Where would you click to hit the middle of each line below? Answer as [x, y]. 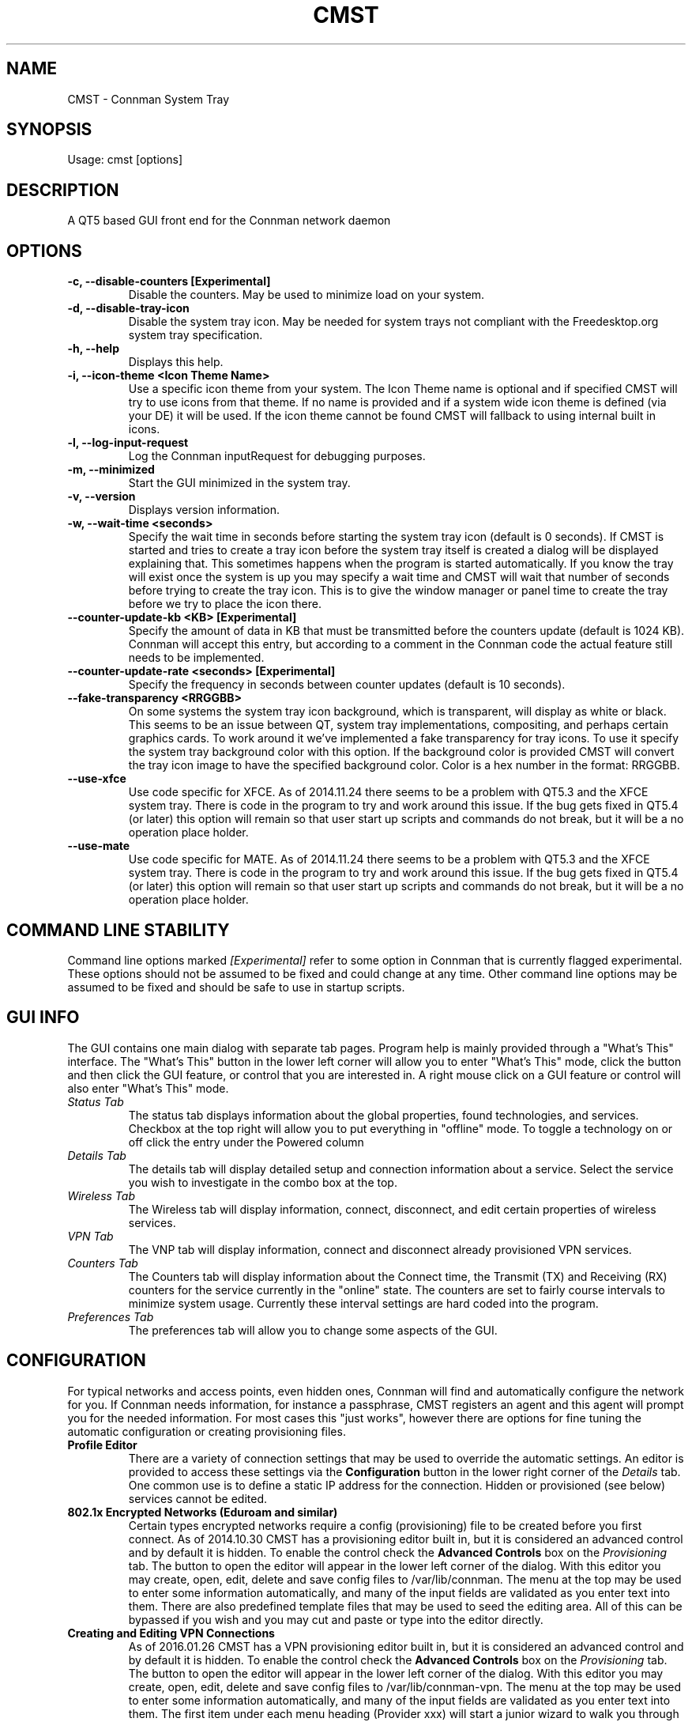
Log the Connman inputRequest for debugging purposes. [277, 456]
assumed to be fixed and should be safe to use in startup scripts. [236, 987]
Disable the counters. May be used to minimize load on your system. [307, 295]
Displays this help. [176, 362]
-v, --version [102, 497]
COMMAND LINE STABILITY [118, 930]
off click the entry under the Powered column [246, 1142]
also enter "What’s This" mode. [148, 1088]
